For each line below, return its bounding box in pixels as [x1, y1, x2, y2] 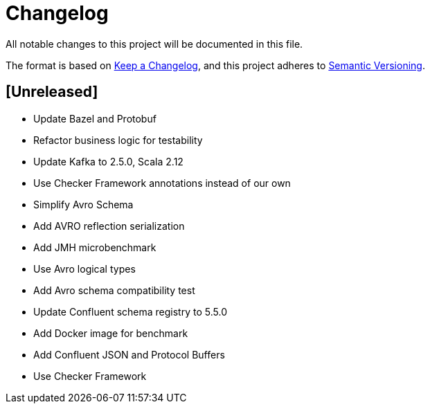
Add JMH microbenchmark [33, 241, 156, 253]
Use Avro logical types [33, 262, 136, 275]
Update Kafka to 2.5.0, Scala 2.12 [33, 155, 183, 167]
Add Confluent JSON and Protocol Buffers [33, 348, 225, 361]
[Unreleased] [6, 83, 98, 101]
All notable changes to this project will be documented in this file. [6, 37, 303, 50]
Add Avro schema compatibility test [33, 284, 195, 296]
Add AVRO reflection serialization [33, 219, 185, 232]
